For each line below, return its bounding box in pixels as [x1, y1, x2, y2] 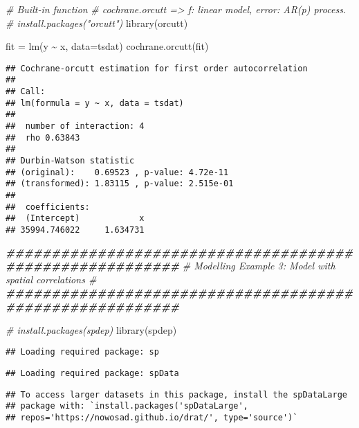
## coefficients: [6, 202, 90, 212]
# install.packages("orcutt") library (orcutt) [6, 15, 188, 30]
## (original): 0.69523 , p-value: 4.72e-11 [6, 167, 229, 177]
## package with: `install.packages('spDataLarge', [6, 401, 248, 411]
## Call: [6, 87, 46, 97]
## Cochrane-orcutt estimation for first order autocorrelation [6, 63, 308, 73]
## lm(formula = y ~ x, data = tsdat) [6, 98, 184, 108]
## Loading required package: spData [6, 368, 179, 378]
